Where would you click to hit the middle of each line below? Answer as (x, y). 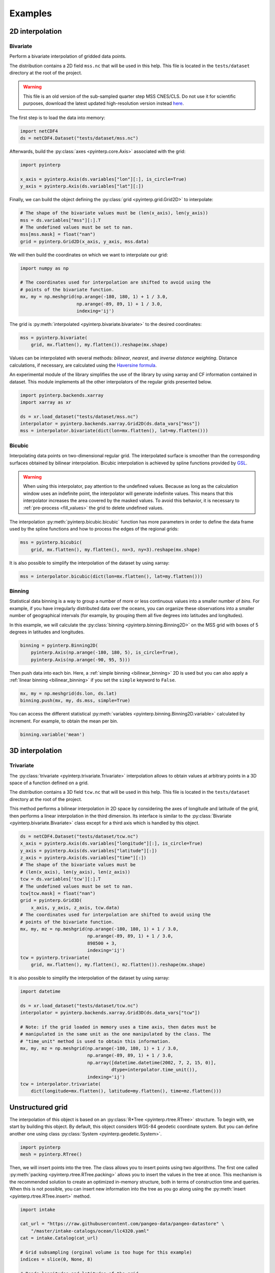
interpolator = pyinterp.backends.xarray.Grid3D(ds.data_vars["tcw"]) (110, 1013)
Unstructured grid (39, 1107)
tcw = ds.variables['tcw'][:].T (61, 879)
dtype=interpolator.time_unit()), (154, 1070)
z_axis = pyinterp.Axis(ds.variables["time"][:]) (83, 858)
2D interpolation (36, 31)
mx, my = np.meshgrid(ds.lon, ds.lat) (68, 694)
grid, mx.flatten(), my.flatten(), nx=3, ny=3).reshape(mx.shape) (116, 549)
